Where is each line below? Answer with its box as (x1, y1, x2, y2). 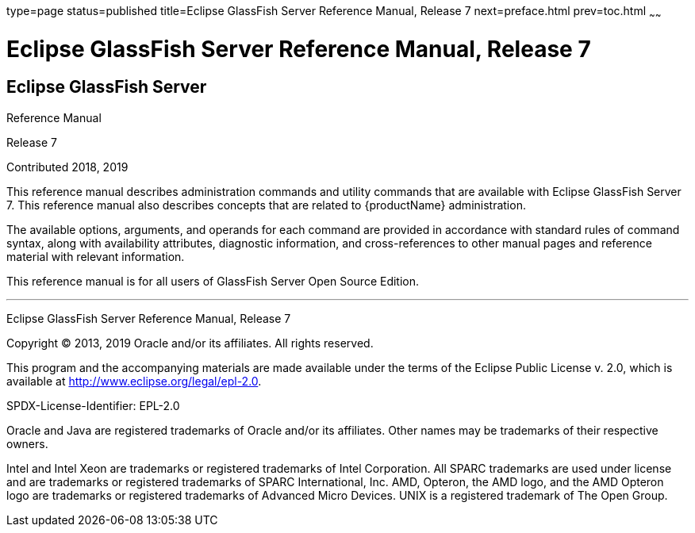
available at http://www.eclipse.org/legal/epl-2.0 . (6, 374, 262, 388)
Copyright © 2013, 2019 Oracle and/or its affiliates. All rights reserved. (6, 336, 374, 350)
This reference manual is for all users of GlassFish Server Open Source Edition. (6, 274, 420, 288)
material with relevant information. (6, 249, 185, 263)
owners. (6, 436, 48, 451)
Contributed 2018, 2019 (6, 159, 129, 174)
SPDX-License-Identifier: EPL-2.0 (6, 398, 180, 412)
